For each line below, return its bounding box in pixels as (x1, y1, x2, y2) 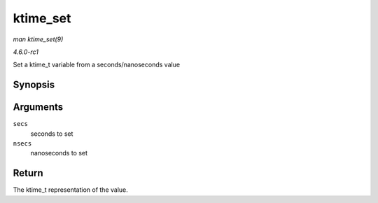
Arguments (13, 101, 64, 113)
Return (13, 167, 43, 179)
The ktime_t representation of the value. (13, 185, 129, 194)
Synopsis (13, 79, 55, 91)
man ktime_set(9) (13, 35, 64, 43)
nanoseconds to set (30, 149, 87, 157)
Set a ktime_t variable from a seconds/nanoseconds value (13, 60, 181, 69)
